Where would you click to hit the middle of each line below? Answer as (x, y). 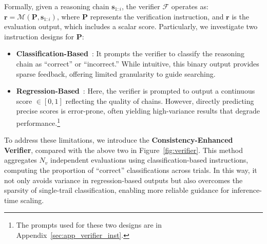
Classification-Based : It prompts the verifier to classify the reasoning (130, 53)
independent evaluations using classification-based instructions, (149, 160)
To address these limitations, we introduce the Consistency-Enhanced (119, 140)
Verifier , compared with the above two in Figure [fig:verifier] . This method (123, 150)
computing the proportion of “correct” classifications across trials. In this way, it (131, 170)
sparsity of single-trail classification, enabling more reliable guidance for (117, 190)
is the (240, 16)
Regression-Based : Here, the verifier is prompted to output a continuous (136, 91)
